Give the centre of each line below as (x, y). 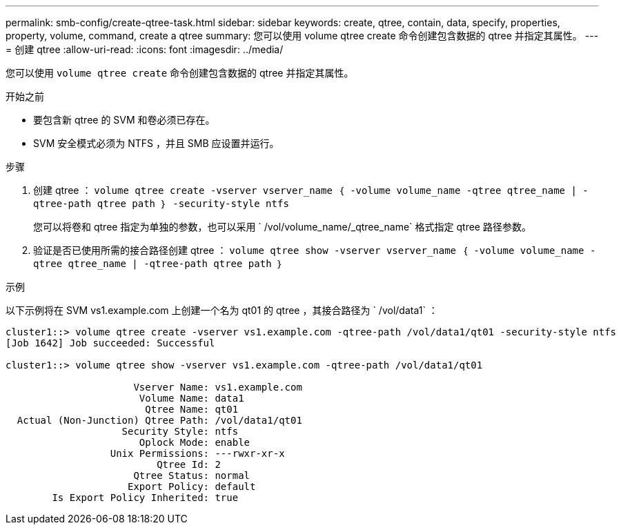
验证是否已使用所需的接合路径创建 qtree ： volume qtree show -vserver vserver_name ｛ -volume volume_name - (315, 250)
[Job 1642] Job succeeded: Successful (110, 343)
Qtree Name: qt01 (192, 409)
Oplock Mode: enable (195, 442)
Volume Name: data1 (191, 398)
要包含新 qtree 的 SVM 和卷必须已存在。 (124, 120)
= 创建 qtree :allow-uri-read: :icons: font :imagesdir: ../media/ (145, 49)
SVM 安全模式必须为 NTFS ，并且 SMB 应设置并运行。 (156, 143)
